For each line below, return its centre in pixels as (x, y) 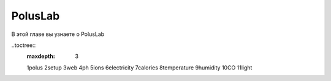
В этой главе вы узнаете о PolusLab (58, 34)
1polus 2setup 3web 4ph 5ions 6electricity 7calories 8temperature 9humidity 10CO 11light (139, 68)
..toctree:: (24, 45)
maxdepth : (41, 56)
